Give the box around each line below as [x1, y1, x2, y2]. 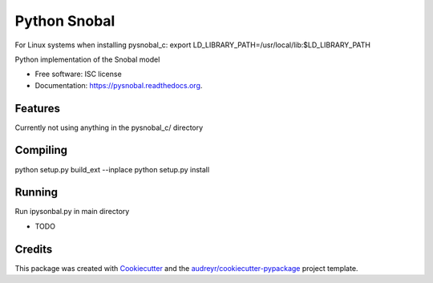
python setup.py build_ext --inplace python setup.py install [14, 164, 210, 174]
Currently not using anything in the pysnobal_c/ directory [14, 123, 204, 132]
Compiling [14, 144, 68, 157]
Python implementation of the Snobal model [14, 55, 160, 64]
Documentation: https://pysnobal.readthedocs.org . [34, 80, 203, 90]
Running [14, 185, 59, 200]
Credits [14, 242, 53, 256]
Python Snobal [14, 12, 115, 30]
